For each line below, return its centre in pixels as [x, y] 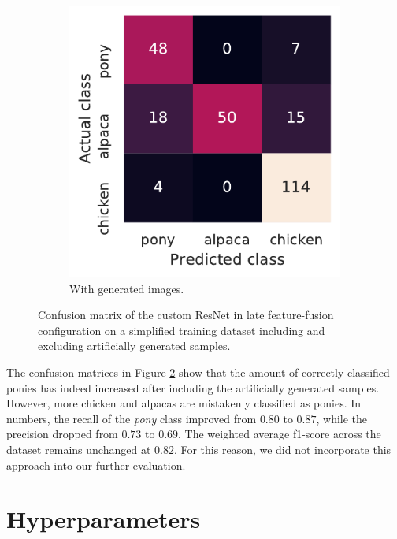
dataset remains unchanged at [79, 449]
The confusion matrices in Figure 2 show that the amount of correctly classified [198, 372]
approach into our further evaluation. [96, 465]
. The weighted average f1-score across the [280, 434]
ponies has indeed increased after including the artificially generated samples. [193, 387]
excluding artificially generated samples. [134, 346]
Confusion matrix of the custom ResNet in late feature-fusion [186, 315]
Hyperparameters [104, 519]
